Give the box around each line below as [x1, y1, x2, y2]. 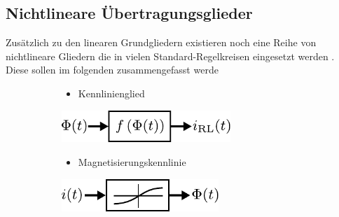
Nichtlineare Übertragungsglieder [6, 2, 253, 24]
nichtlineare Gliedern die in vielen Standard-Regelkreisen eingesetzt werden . [6, 48, 335, 63]
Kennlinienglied [78, 85, 145, 100]
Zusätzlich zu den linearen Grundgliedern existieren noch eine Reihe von [6, 35, 317, 50]
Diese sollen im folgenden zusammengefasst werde [6, 62, 219, 77]
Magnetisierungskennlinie [78, 154, 186, 169]
